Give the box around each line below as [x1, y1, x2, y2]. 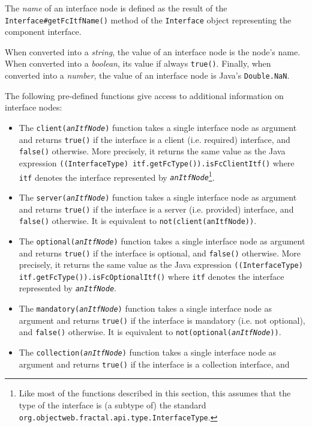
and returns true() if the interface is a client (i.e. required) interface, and [19, 133, 290, 145]
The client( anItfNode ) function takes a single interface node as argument [19, 121, 297, 133]
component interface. [5, 25, 82, 38]
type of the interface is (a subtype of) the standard [19, 399, 206, 411]
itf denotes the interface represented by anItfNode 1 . [19, 169, 215, 183]
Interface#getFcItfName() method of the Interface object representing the [5, 13, 292, 26]
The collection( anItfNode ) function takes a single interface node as [19, 346, 277, 359]
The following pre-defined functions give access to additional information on [5, 89, 284, 101]
